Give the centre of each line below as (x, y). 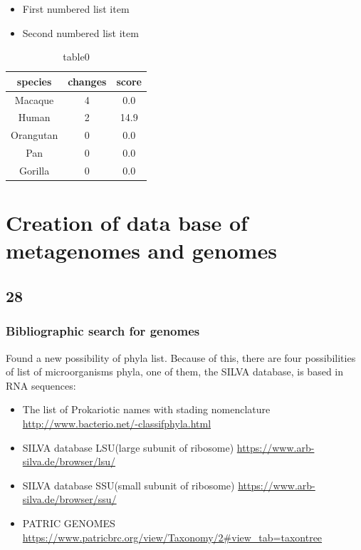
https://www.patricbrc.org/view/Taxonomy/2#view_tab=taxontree (172, 537)
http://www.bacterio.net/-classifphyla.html (117, 424)
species (34, 81)
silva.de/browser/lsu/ (69, 461)
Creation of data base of (127, 223)
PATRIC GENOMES (69, 523)
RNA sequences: (41, 385)
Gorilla (35, 170)
